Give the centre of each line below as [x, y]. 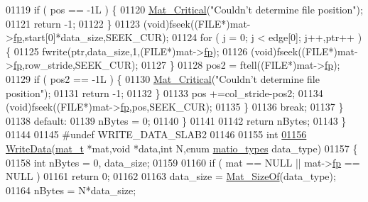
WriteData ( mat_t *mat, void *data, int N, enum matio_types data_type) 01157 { [182, 148]
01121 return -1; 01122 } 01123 [73, 23]
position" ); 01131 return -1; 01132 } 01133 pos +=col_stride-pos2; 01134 [164, 92]
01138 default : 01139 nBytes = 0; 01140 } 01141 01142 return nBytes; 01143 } [176, 120]
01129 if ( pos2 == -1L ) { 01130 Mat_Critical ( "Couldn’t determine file [163, 78]
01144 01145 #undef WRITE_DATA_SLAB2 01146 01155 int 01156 [156, 134]
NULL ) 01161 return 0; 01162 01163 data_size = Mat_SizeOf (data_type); [171, 176]
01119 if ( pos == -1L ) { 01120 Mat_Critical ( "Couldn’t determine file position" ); [184, 9]
